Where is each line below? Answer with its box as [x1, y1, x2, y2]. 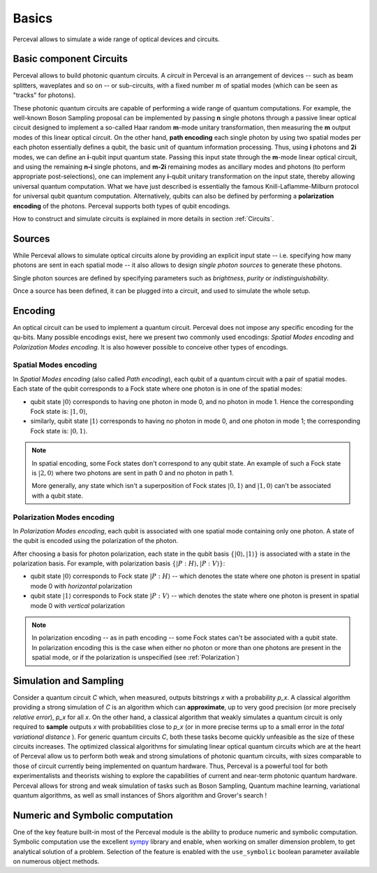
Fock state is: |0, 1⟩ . [30, 426, 88, 435]
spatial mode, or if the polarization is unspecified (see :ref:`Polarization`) [31, 654, 240, 662]
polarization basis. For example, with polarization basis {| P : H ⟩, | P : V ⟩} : [13, 559, 226, 568]
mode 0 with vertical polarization [30, 601, 126, 609]
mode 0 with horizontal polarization [30, 582, 133, 590]
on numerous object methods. [13, 857, 100, 866]
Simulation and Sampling [13, 674, 124, 686]
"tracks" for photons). [13, 91, 76, 99]
